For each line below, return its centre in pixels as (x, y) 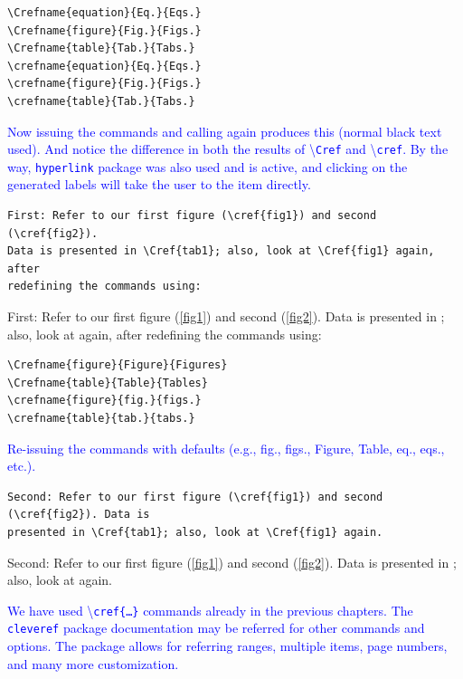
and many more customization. (93, 663)
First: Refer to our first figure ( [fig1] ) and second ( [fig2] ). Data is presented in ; (226, 316)
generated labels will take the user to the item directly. (159, 184)
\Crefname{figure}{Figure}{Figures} (118, 365)
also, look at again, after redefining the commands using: (165, 334)
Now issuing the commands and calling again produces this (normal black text (225, 131)
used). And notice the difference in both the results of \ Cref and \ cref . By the (228, 149)
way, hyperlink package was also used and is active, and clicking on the (208, 166)
